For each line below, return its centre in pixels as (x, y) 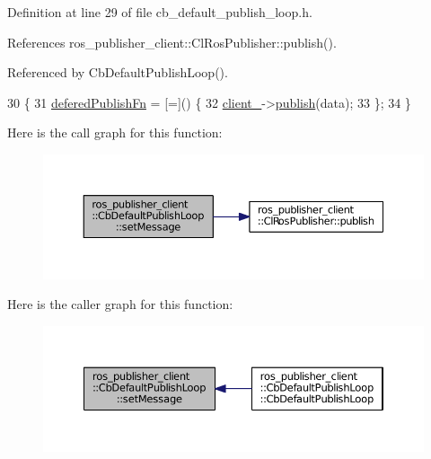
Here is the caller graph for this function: (120, 304)
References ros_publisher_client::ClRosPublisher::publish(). (172, 42)
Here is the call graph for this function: (115, 132)
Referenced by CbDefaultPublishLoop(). (118, 72)
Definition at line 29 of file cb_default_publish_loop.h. (160, 12)
